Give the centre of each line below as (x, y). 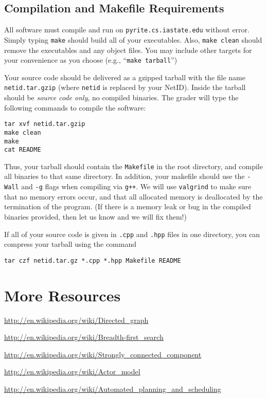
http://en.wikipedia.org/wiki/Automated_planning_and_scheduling (113, 388)
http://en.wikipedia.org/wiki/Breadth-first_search (84, 337)
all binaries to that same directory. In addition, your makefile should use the (124, 176)
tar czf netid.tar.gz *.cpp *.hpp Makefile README (93, 260)
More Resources (63, 295)
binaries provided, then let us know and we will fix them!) (95, 216)
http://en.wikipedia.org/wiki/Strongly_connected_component (103, 354)
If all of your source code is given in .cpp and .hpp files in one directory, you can (132, 234)
